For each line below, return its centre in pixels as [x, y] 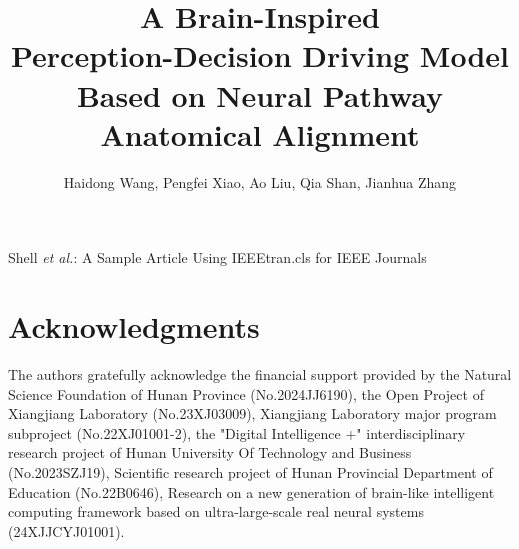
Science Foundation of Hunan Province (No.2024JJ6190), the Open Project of [246, 393]
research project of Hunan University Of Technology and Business [210, 452]
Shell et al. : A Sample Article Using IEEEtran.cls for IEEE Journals [217, 257]
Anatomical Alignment [260, 133]
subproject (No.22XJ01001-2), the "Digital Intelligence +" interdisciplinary [237, 432]
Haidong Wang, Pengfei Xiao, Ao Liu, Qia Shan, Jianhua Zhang [260, 181]
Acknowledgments [134, 326]
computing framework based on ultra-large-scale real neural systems [216, 511]
